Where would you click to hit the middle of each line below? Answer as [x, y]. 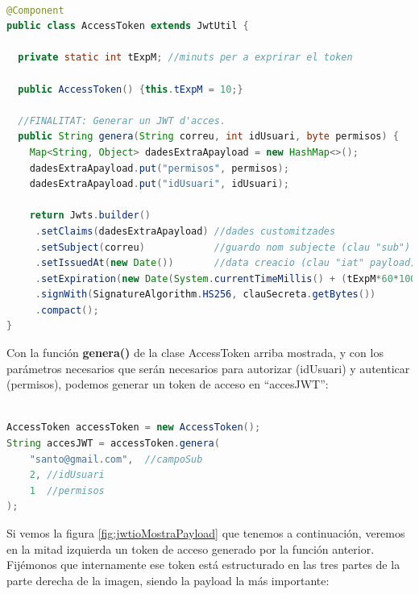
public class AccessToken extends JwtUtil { [128, 26]
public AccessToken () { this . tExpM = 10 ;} [131, 89]
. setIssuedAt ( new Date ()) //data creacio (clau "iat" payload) [226, 263]
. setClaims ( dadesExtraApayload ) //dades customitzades [185, 231]
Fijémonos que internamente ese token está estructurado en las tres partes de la [203, 565]
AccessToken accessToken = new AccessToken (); [134, 428]
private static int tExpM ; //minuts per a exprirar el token [185, 58]
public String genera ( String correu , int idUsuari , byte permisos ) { [208, 137]
